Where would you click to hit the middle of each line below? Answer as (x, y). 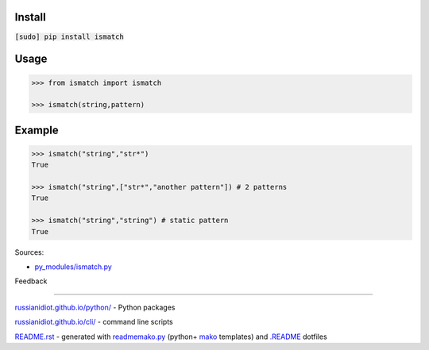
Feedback (31, 281)
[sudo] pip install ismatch (70, 37)
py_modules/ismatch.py (73, 267)
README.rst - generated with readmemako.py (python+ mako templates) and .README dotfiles (171, 337)
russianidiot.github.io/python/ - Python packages (95, 307)
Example (37, 130)
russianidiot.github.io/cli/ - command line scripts (94, 322)
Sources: (29, 252)
